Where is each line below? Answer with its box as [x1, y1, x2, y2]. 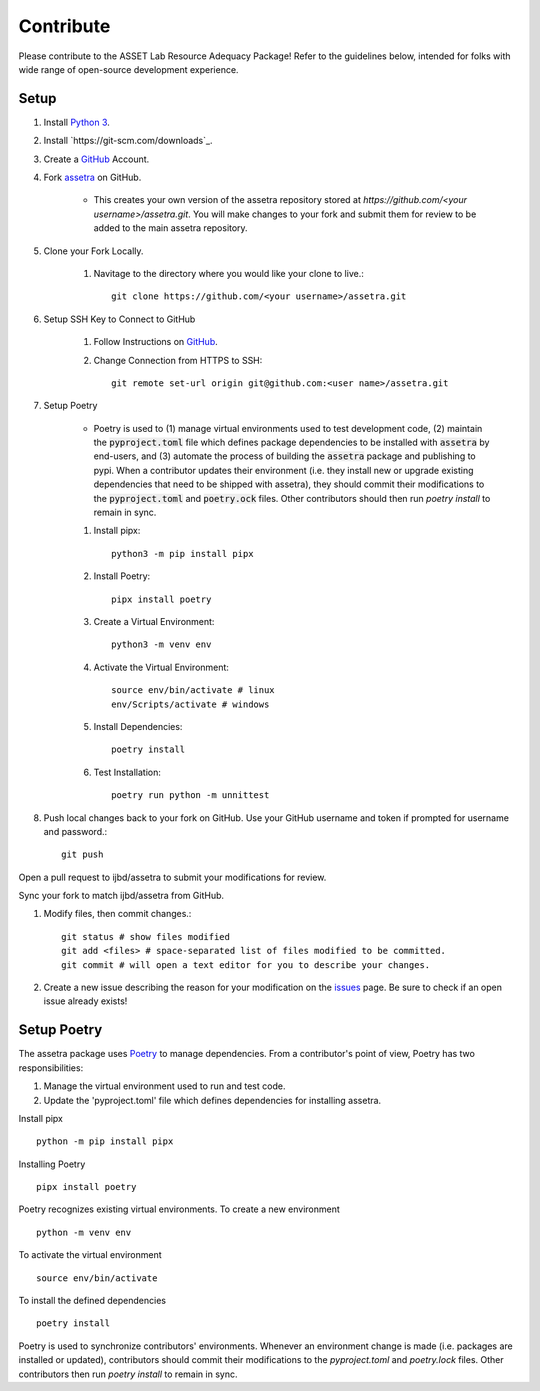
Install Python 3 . [43, 116, 110, 128]
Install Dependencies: [93, 720, 183, 732]
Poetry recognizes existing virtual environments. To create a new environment [18, 1203, 340, 1215]
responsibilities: [18, 1061, 84, 1074]
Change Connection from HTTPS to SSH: [93, 354, 263, 366]
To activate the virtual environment [18, 1249, 162, 1261]
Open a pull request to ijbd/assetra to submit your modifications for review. [18, 871, 327, 883]
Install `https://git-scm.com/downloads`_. [43, 135, 213, 147]
